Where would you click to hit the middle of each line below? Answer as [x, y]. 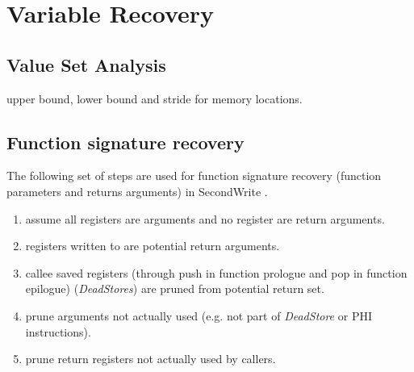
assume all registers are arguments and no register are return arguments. [205, 218]
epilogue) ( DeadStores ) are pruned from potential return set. [175, 288]
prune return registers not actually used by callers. [151, 359]
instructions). [58, 331]
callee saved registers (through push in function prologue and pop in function [216, 272]
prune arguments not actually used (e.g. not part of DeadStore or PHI [199, 315]
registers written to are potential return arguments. [153, 246]
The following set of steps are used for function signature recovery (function [194, 176]
